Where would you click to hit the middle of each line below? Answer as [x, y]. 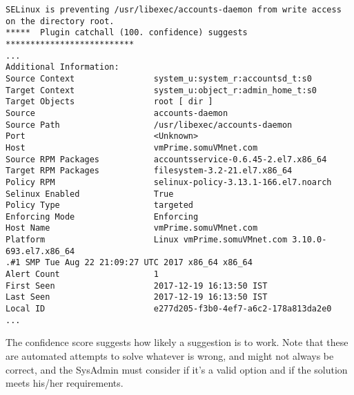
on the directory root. [60, 21]
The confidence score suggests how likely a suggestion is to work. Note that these [177, 342]
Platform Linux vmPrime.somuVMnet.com [147, 240]
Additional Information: [62, 67]
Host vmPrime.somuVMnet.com [132, 147]
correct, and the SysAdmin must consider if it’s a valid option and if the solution [177, 369]
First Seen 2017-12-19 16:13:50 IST [137, 286]
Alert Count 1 [82, 274]
